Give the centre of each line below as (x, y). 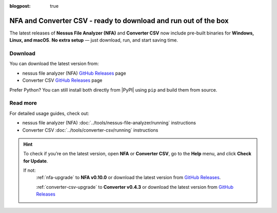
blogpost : (20, 6)
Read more (23, 103)
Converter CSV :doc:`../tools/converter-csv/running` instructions (90, 130)
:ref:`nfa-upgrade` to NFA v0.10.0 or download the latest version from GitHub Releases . (128, 177)
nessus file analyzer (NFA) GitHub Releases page (74, 73)
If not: (29, 170)
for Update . (36, 161)
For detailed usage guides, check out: (49, 113)
